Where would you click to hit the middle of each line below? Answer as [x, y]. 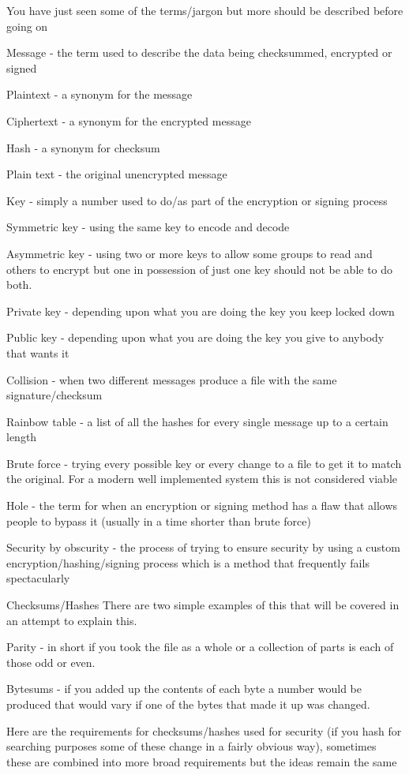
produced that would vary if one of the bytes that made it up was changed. [188, 704]
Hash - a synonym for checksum [83, 147]
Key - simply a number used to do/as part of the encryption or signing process [197, 200]
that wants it [38, 352]
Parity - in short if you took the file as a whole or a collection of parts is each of [200, 647]
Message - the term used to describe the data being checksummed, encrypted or [199, 52]
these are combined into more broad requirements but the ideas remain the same [202, 761]
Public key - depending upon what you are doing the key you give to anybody [195, 337]
